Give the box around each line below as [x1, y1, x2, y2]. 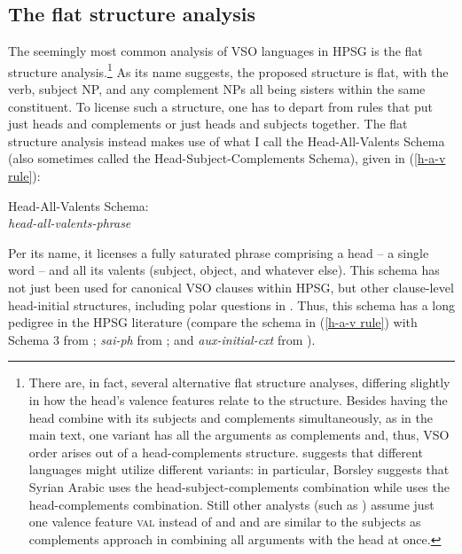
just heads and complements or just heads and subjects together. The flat [8, 114, 408, 133]
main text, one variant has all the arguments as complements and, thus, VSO [28, 425, 450, 444]
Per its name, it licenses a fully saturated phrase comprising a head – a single [8, 243, 429, 261]
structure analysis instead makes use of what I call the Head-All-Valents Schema [8, 131, 445, 150]
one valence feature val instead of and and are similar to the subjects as [28, 512, 421, 531]
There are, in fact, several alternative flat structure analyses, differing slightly [28, 373, 450, 392]
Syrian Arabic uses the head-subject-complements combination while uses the [28, 477, 450, 495]
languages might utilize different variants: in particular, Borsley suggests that [28, 460, 450, 479]
